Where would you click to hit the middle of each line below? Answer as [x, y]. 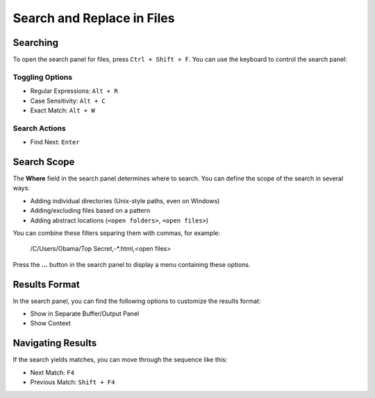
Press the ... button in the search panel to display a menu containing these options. [132, 264]
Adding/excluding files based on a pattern [90, 211]
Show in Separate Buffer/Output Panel [85, 314]
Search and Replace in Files [94, 18]
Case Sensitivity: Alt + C [68, 101]
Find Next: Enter [55, 142]
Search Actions [39, 128]
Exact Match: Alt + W [62, 110]
